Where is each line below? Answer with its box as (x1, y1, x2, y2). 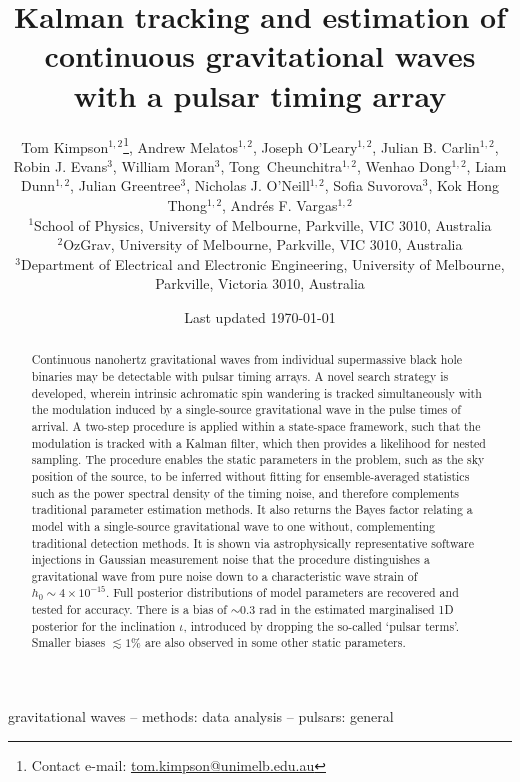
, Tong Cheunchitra (220, 155, 342, 176)
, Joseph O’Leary (253, 136, 358, 157)
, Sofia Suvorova (324, 175, 423, 196)
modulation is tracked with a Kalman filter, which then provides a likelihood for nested (31, 434, 486, 451)
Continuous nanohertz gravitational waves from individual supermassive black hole (31, 351, 462, 368)
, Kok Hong (428, 175, 499, 196)
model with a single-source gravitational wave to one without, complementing (31, 517, 435, 534)
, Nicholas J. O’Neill (186, 175, 310, 196)
